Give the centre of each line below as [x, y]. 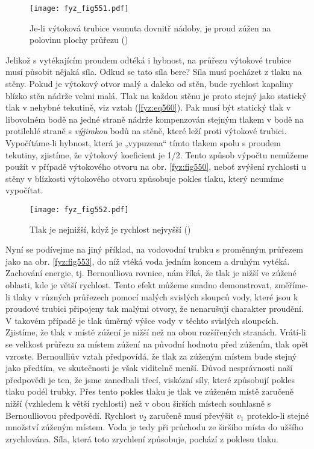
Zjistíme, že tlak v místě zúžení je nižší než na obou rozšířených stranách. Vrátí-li [156, 332]
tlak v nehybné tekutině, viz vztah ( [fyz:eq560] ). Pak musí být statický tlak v [148, 107]
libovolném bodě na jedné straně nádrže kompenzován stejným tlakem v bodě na [155, 119]
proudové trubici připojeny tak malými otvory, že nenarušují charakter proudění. [155, 308]
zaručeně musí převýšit [191, 415]
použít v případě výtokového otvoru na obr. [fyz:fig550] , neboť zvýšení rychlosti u [156, 166]
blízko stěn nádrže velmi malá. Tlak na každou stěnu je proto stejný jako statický [156, 95]
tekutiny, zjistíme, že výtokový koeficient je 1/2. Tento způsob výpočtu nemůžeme [157, 154]
